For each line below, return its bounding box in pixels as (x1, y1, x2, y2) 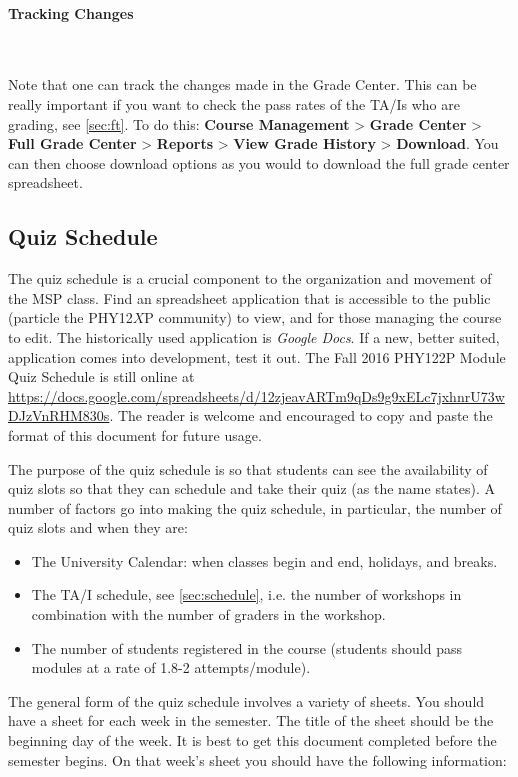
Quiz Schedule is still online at (8, 366, 195, 387)
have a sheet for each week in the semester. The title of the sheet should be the (8, 710, 494, 731)
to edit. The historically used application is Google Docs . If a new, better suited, (8, 326, 500, 347)
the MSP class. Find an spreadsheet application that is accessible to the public (8, 287, 491, 308)
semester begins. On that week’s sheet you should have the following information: (8, 749, 507, 770)
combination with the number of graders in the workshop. (31, 604, 386, 625)
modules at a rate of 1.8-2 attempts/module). (31, 657, 311, 678)
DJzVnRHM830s (8, 405, 110, 426)
